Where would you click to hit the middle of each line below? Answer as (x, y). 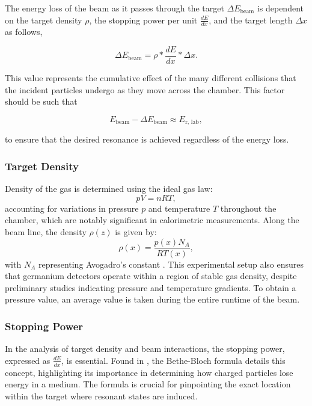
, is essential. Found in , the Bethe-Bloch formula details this (173, 360)
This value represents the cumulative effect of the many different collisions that (151, 78)
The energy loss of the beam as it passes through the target (115, 8)
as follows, (24, 32)
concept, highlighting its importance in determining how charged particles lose (149, 372)
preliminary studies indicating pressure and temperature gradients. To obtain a (151, 287)
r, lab (192, 122)
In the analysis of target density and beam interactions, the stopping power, (145, 349)
